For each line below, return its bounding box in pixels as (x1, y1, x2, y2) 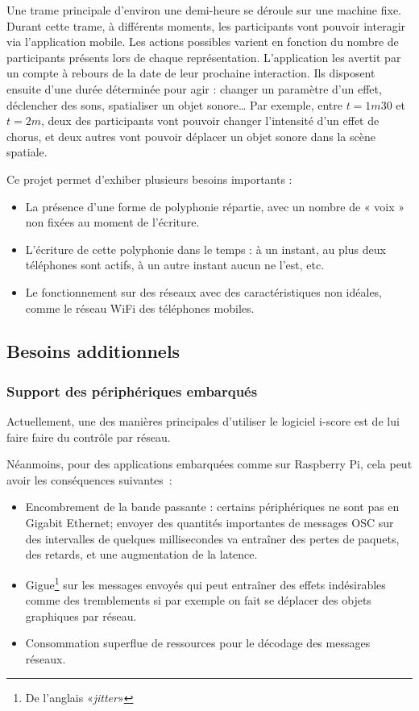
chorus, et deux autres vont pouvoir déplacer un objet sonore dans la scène (6, 127, 375, 144)
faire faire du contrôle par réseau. (6, 428, 171, 445)
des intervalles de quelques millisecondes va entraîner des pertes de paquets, (25, 530, 400, 547)
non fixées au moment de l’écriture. (25, 214, 200, 231)
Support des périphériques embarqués (6, 380, 258, 401)
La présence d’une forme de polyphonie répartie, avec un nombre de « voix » (25, 197, 405, 214)
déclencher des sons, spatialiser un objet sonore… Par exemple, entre (6, 96, 342, 113)
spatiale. (6, 143, 48, 160)
